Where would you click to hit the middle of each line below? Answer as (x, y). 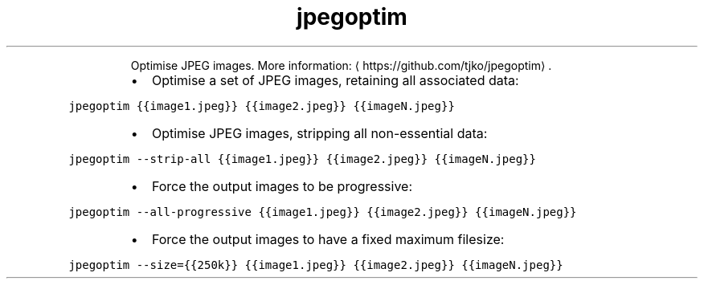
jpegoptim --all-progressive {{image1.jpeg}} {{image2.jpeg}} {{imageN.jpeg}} (323, 212)
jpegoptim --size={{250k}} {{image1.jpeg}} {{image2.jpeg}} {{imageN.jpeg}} (316, 265)
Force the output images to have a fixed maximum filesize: (328, 239)
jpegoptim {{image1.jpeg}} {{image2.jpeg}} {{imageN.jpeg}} (262, 106)
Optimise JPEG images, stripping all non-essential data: (319, 133)
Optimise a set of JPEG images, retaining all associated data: (335, 80)
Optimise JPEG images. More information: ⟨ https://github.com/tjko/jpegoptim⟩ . (341, 65)
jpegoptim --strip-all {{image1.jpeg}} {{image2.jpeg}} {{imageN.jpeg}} (302, 159)
